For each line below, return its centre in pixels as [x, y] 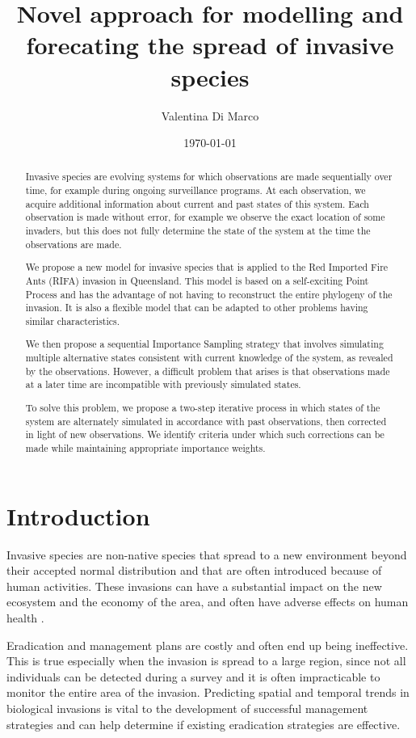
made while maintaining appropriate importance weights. [145, 447]
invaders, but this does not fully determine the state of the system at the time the [198, 231]
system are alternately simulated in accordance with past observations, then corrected [206, 421]
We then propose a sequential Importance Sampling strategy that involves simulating [204, 344]
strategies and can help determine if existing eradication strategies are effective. [204, 724]
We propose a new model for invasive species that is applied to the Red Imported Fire [207, 267]
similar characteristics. [73, 321]
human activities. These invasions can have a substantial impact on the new [194, 586]
